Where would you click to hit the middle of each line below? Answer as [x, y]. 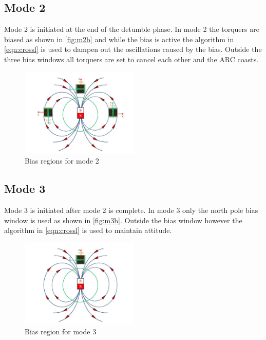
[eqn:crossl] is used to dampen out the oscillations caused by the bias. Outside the [133, 49]
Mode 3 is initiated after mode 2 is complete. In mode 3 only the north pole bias [131, 210]
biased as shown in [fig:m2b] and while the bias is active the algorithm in [119, 39]
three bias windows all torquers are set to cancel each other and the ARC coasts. [131, 59]
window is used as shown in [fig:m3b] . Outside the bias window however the [123, 220]
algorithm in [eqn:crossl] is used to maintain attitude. [88, 230]
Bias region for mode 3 [61, 332]
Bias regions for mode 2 [62, 161]
